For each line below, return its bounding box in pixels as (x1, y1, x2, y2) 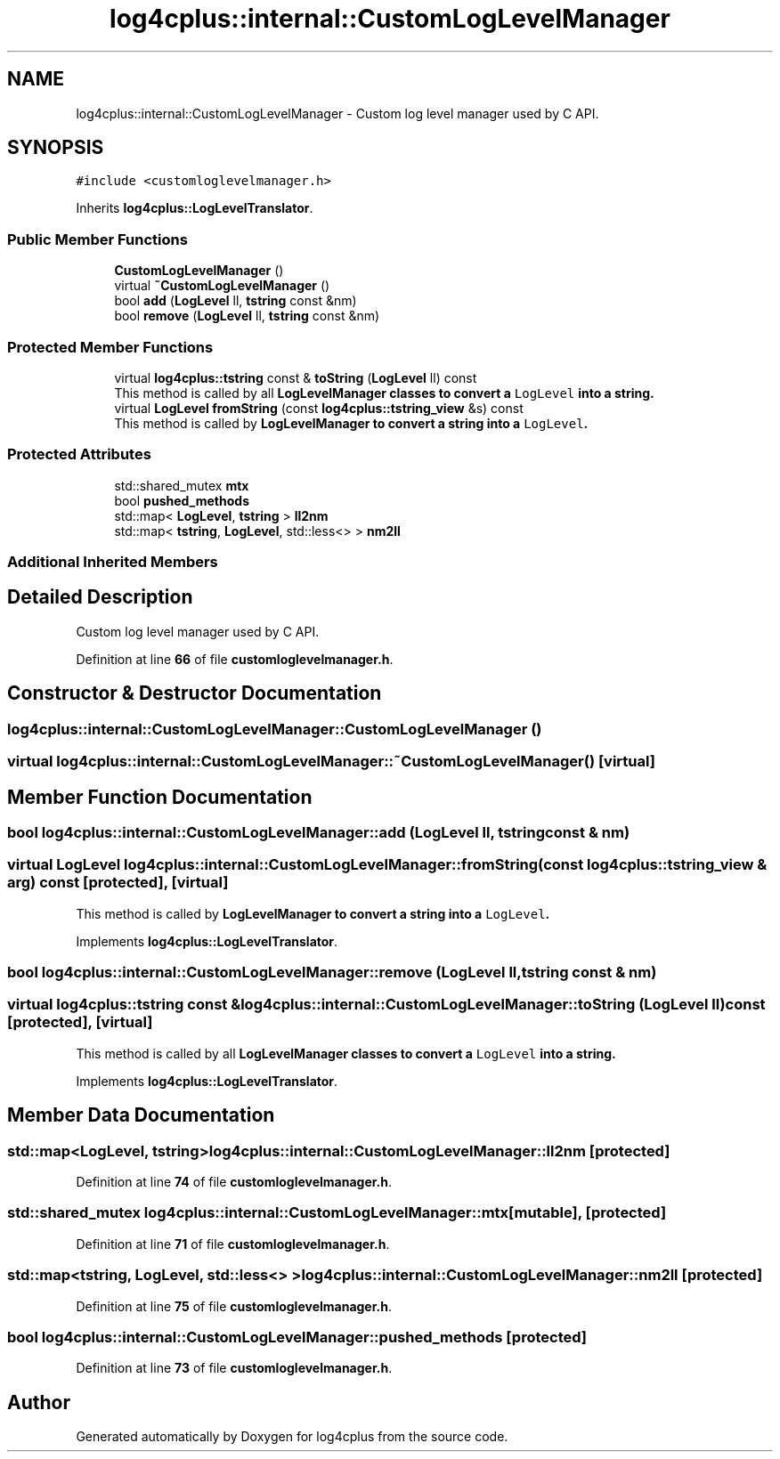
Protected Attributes (7, 445, 151, 464)
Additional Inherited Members (7, 553, 218, 571)
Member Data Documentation (7, 1104, 275, 1127)
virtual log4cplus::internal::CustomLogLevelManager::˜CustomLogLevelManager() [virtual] (7, 752, 655, 771)
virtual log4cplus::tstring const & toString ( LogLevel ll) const (114, 369, 477, 385)
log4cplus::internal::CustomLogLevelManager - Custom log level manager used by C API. (76, 105, 599, 121)
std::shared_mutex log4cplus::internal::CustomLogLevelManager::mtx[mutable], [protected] (7, 1204, 667, 1222)
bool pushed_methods (114, 492, 249, 508)
